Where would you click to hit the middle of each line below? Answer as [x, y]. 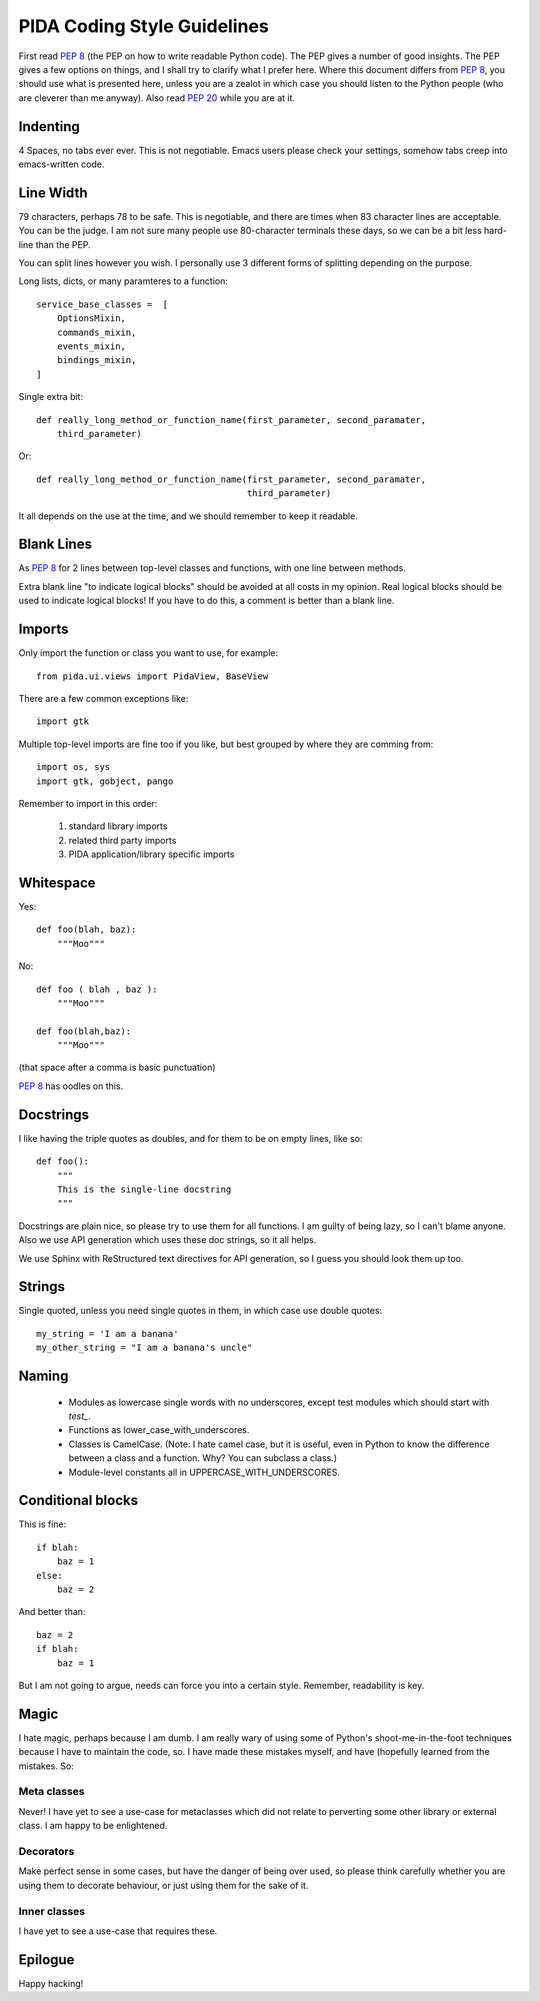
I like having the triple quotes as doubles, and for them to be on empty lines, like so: [191, 1138]
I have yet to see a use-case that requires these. [118, 1931]
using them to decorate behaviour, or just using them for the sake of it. [163, 1885]
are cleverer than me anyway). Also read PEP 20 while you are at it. [156, 97]
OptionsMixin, [91, 318]
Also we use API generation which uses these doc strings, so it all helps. [167, 1240]
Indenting [49, 126]
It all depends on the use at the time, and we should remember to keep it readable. [188, 516]
